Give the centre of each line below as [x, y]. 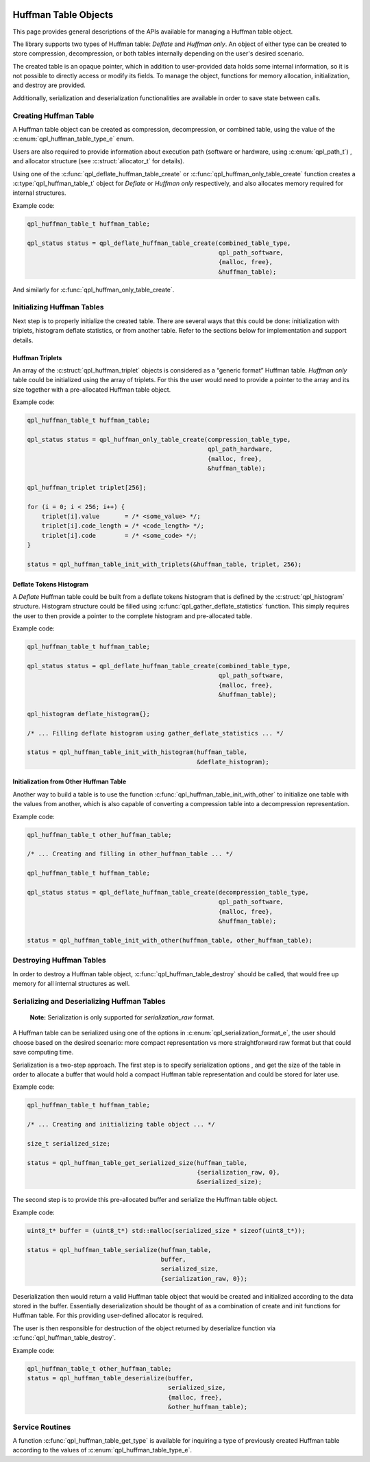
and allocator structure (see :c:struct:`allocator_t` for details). [99, 161]
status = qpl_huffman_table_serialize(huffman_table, [119, 1250]
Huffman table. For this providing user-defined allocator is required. [108, 1316]
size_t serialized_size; [69, 1143]
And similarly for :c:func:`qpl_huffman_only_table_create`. [94, 290]
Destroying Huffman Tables [59, 960]
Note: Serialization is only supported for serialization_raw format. [122, 1017]
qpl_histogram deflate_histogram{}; [89, 714]
